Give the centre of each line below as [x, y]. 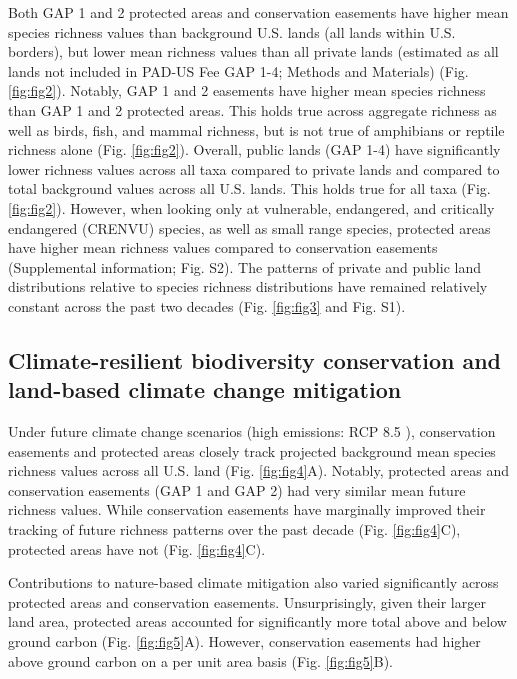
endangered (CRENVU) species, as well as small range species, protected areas [249, 227]
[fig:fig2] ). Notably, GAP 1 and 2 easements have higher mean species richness [247, 90]
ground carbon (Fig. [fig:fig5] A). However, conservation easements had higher [244, 641]
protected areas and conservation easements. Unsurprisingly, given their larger [247, 601]
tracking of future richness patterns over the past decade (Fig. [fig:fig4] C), [234, 529]
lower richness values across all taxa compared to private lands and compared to [254, 168]
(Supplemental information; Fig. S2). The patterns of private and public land [244, 266]
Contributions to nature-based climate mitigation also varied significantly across [253, 582]
